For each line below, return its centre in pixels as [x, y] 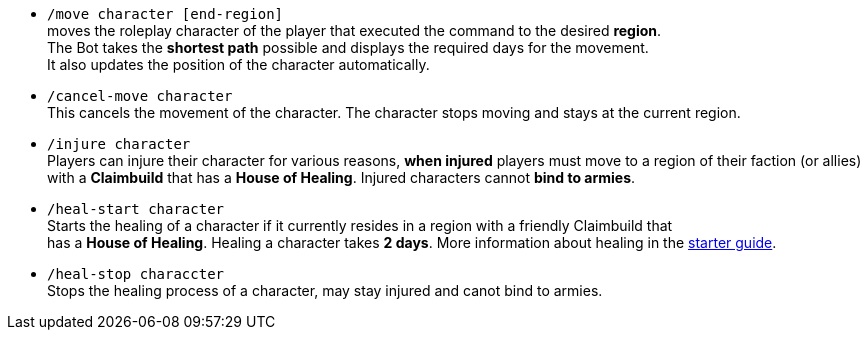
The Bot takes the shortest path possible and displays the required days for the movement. [348, 47]
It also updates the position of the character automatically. [238, 64]
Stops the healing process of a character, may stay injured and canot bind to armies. [325, 290]
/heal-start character [136, 209]
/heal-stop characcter [136, 274]
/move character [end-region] [165, 14]
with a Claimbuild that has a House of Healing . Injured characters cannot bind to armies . [341, 177]
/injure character [119, 144]
